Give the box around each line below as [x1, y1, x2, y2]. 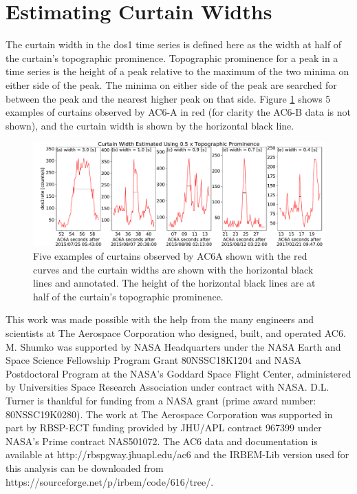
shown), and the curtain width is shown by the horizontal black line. [6, 118, 294, 132]
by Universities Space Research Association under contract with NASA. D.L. [6, 380, 329, 394]
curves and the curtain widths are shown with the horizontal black [33, 262, 314, 276]
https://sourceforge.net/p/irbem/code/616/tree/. [6, 474, 214, 488]
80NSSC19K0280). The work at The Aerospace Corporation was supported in [6, 406, 333, 421]
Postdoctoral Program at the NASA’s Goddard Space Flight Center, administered [6, 366, 351, 380]
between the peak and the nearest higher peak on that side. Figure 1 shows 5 [6, 91, 331, 105]
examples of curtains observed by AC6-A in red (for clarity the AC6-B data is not [6, 105, 351, 119]
